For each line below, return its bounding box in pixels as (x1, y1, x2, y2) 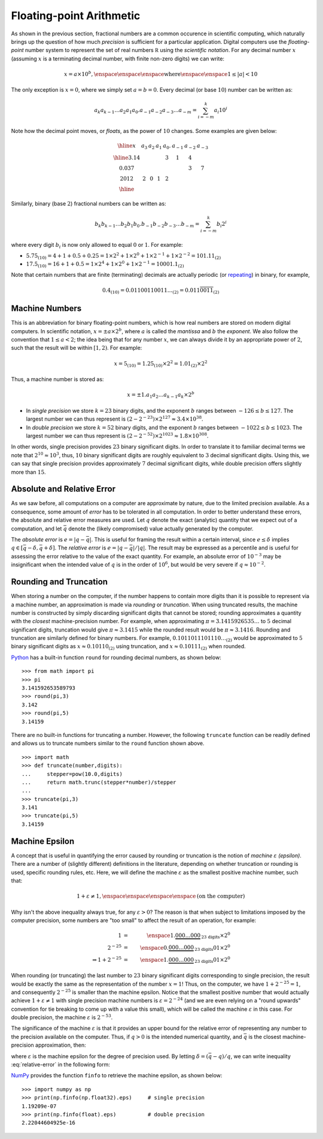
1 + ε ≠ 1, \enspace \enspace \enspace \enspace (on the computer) (77, 893, 245, 900)
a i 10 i (214, 105, 227, 115)
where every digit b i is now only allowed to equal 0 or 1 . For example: (11, 241, 183, 250)
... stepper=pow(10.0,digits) (22, 771, 123, 777)
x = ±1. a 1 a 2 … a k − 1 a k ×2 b (126, 390, 195, 400)
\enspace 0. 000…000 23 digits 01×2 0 (139, 943, 230, 952)
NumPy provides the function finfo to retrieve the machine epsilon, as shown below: (11, 1072, 223, 1079)
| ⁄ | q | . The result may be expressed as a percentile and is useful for (132, 544, 298, 551)
